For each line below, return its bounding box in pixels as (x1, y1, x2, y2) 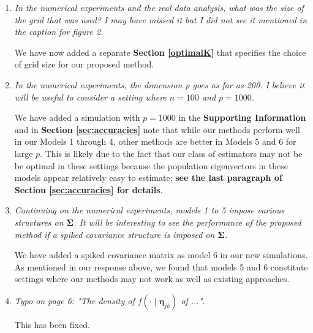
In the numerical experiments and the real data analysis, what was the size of (14, 1, 304, 13)
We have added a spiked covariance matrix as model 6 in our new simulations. (14, 248, 308, 261)
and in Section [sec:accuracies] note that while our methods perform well (14, 123, 300, 136)
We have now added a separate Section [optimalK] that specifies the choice (14, 45, 306, 58)
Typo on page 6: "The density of (14, 294, 135, 307)
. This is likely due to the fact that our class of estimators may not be (40, 147, 303, 159)
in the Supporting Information (178, 111, 306, 124)
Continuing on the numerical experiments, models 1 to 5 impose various (14, 204, 285, 216)
